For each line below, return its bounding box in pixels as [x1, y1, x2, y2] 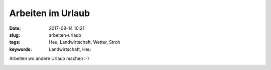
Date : [9, 25, 21, 31]
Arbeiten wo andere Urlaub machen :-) [9, 55, 89, 61]
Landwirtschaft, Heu [49, 46, 91, 52]
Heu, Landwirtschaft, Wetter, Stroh [49, 39, 120, 45]
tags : [9, 39, 21, 45]
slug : [9, 32, 20, 38]
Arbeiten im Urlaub [9, 8, 90, 19]
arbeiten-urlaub [49, 32, 81, 38]
